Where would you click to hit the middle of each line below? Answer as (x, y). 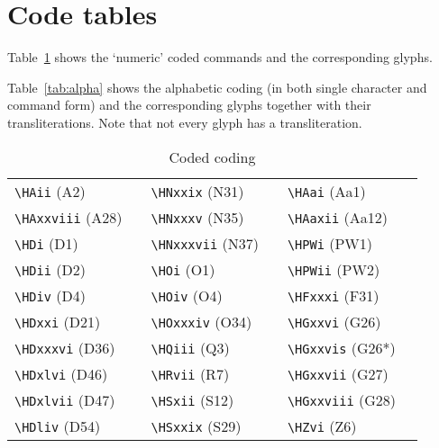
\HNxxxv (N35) (197, 217)
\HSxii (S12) (192, 399)
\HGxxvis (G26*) (341, 347)
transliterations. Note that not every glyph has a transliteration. (185, 122)
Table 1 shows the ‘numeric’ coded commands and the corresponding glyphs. (220, 57)
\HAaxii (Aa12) (337, 217)
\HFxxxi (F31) (333, 295)
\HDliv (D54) (58, 426)
